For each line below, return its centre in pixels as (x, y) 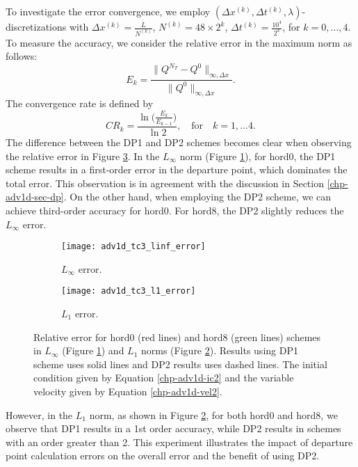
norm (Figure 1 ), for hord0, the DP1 (258, 156)
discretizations (36, 27)
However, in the (39, 414)
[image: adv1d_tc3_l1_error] (129, 291)
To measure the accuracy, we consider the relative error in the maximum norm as (179, 42)
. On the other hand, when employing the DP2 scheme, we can (197, 197)
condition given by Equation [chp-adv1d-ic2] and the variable (164, 378)
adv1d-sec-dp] (35, 197)
